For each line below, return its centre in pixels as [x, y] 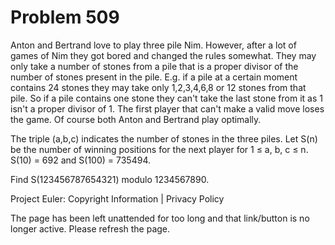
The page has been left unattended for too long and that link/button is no [160, 218]
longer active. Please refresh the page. [90, 228]
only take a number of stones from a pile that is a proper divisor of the [154, 66]
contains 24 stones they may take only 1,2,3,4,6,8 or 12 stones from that [158, 87]
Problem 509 [65, 17]
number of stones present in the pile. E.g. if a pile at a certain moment [154, 77]
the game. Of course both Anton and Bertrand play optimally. [136, 119]
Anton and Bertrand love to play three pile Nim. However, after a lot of [153, 45]
